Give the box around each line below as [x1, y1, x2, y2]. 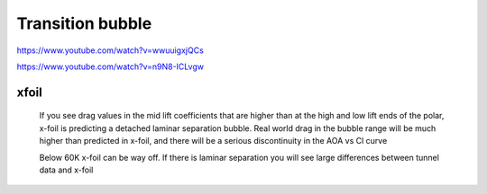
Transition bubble [16, 13, 152, 33]
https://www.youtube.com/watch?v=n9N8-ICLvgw [16, 61, 205, 72]
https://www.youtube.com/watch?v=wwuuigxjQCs [16, 45, 205, 56]
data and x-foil [39, 164, 94, 175]
